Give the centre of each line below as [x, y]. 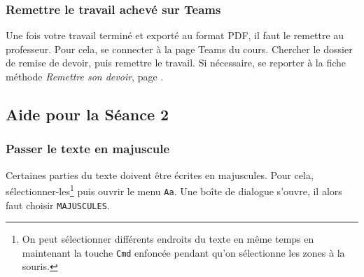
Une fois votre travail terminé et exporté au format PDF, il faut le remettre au [175, 35]
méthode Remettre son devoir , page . [85, 76]
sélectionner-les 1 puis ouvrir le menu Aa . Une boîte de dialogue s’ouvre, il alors [174, 190]
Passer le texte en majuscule [88, 149]
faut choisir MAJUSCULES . [58, 205]
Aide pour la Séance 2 [87, 114]
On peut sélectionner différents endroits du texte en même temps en [168, 239]
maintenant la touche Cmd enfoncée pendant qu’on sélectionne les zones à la [183, 252]
